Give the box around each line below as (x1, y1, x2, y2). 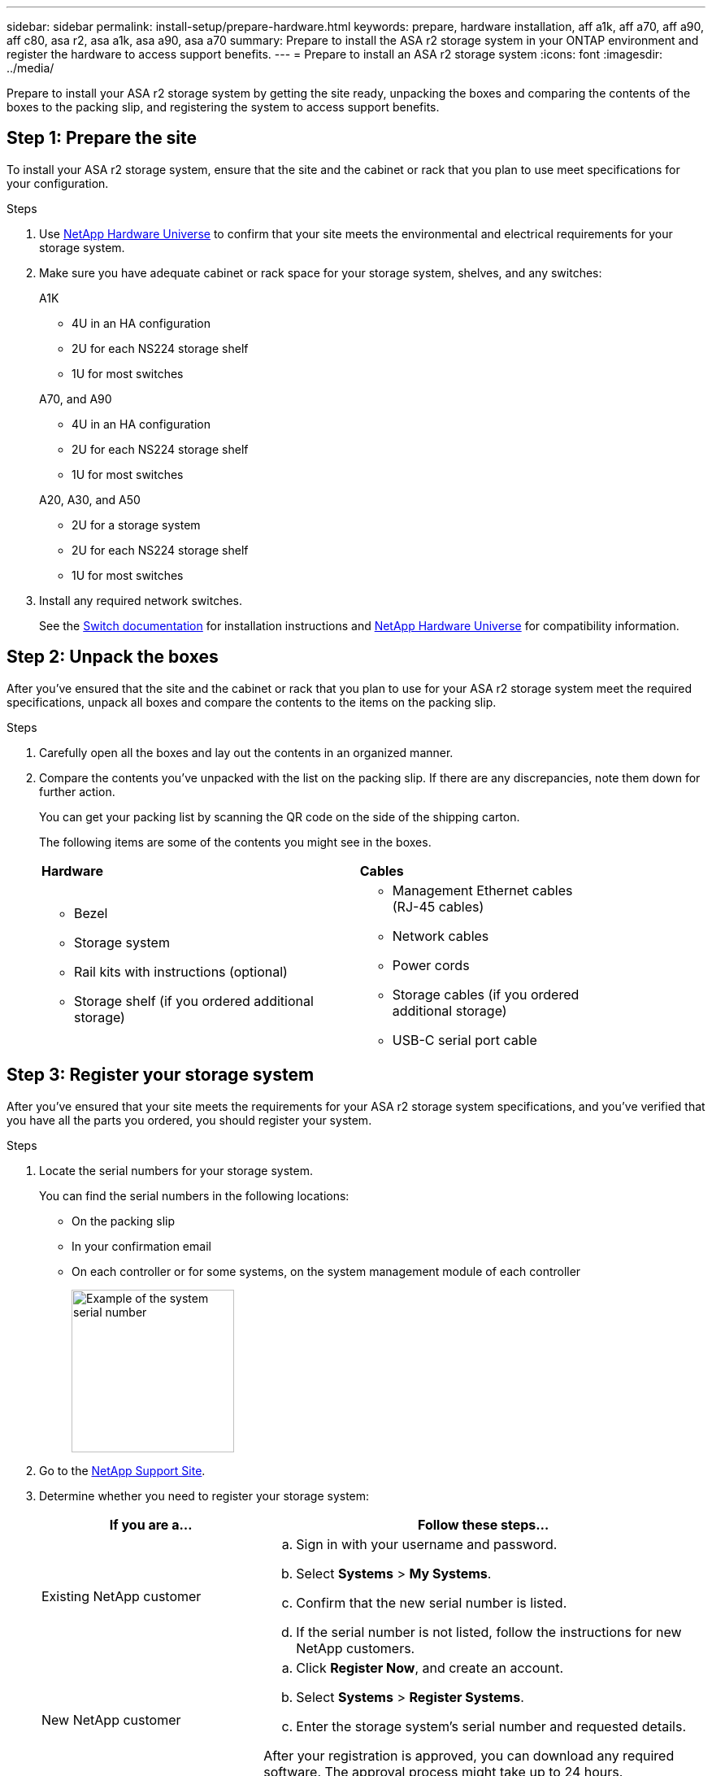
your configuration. (7, 176, 109, 190)
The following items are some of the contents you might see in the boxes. (39, 834, 432, 849)
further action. (39, 784, 115, 799)
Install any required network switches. (39, 593, 243, 607)
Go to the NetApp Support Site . (39, 1463, 206, 1478)
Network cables (392, 927, 489, 944)
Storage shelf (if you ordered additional (74, 992, 314, 1009)
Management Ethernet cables (392, 881, 573, 899)
